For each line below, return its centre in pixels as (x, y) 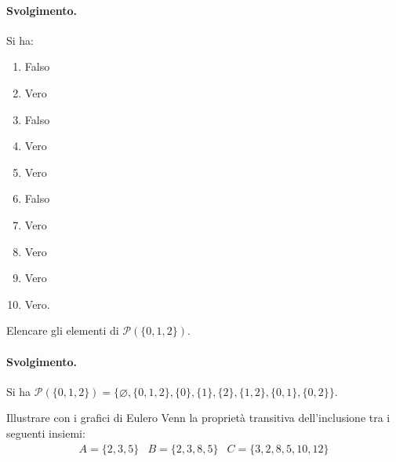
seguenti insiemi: (46, 433)
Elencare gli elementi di (63, 330)
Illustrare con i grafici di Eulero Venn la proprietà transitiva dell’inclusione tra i (198, 418)
